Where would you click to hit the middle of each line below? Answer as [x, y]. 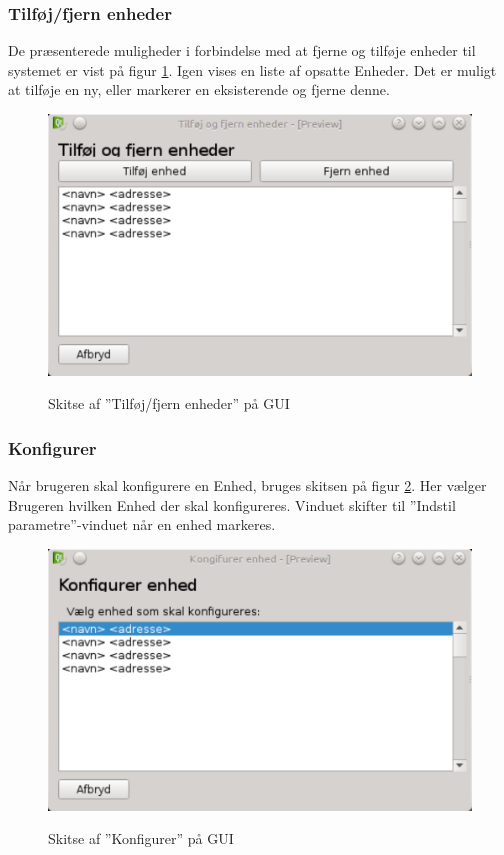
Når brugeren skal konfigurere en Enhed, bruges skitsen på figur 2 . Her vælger [247, 485]
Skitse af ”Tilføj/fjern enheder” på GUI [169, 403]
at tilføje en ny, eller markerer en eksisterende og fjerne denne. [199, 89]
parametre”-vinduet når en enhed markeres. [142, 524]
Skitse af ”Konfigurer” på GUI [141, 838]
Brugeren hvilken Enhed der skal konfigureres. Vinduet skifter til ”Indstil [232, 504]
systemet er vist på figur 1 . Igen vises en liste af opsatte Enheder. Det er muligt [252, 69]
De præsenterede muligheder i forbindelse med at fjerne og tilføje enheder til [242, 50]
